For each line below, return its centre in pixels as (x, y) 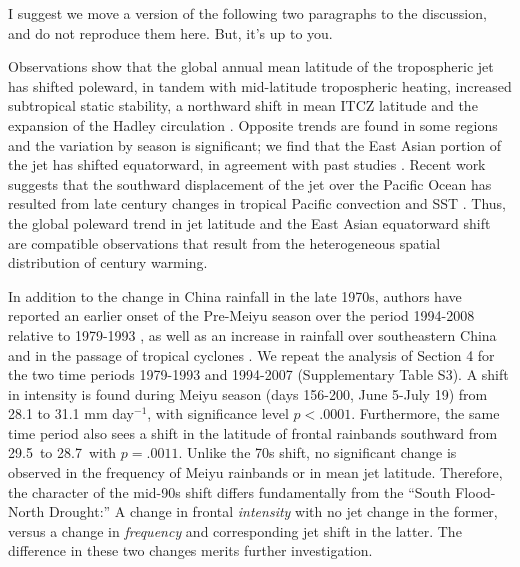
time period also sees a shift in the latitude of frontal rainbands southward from (253, 432)
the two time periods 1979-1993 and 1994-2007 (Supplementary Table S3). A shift (258, 374)
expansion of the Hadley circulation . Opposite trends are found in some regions (253, 124)
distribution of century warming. (108, 262)
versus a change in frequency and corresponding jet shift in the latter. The (235, 530)
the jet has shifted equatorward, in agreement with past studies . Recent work (247, 164)
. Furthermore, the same (425, 413)
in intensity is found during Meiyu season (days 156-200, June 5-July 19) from (248, 393)
